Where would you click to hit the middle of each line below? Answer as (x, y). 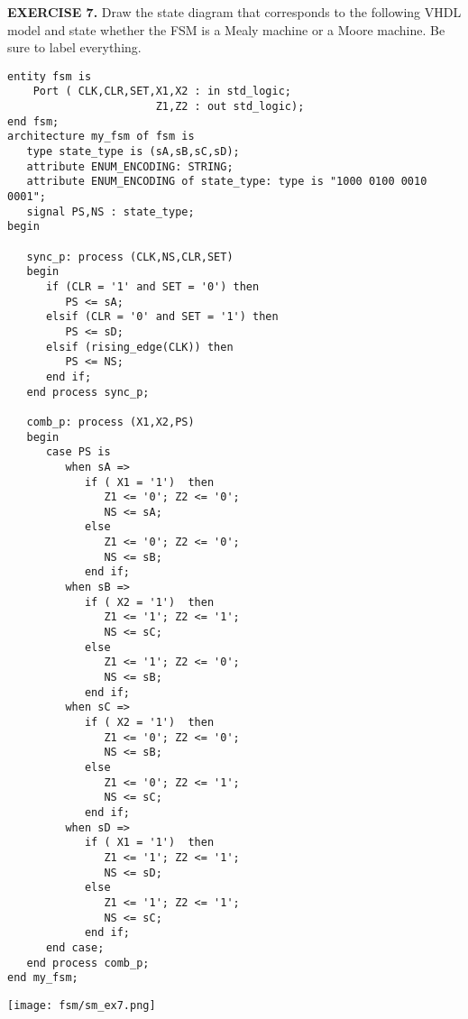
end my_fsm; (43, 978)
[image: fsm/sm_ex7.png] (82, 1005)
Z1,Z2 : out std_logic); (230, 107)
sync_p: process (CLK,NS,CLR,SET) (130, 257)
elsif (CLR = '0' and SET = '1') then (162, 317)
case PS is (78, 452)
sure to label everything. (74, 47)
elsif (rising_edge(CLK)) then (139, 347)
